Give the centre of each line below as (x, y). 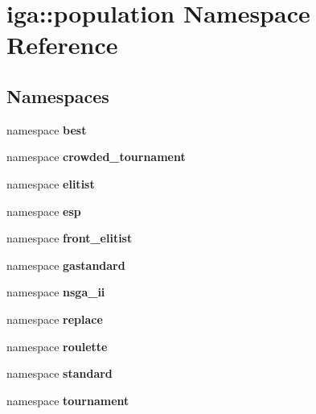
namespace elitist (51, 183)
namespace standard (60, 373)
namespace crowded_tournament (96, 157)
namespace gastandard (66, 265)
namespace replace (55, 319)
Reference (62, 45)
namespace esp (44, 211)
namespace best (47, 129)
